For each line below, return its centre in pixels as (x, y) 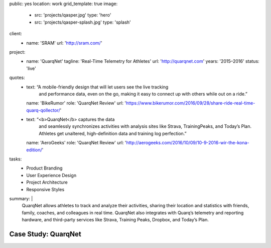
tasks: (16, 159)
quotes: (17, 77)
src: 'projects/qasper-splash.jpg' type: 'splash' (83, 22)
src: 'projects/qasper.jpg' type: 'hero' (73, 15)
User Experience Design (51, 175)
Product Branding (44, 168)
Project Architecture (47, 182)
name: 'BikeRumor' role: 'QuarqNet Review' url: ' (76, 103)
